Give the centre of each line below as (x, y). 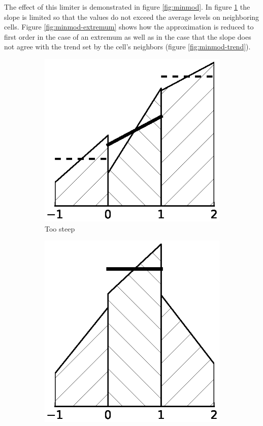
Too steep (60, 228)
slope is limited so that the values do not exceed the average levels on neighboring (132, 17)
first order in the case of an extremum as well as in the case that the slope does (128, 36)
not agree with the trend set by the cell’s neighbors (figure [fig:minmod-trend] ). (127, 47)
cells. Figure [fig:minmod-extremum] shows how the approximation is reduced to (129, 27)
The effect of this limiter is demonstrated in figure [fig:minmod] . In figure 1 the (127, 7)
